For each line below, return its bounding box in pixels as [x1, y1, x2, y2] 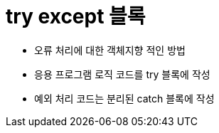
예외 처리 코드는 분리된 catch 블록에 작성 [34, 92, 215, 105]
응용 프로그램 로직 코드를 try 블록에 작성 [34, 68, 210, 80]
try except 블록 [6, 4, 146, 28]
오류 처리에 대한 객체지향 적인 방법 [34, 43, 186, 56]
